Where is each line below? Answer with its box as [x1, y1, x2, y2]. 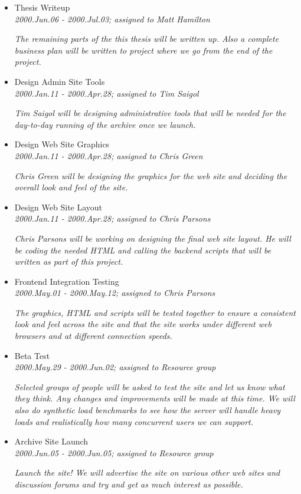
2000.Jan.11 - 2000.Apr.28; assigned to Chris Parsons [14, 212, 211, 225]
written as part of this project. [14, 255, 123, 268]
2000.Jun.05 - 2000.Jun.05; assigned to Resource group [14, 446, 214, 459]
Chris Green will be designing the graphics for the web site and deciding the [14, 169, 287, 182]
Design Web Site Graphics [14, 138, 110, 150]
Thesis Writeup [14, 1, 70, 13]
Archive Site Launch [14, 435, 89, 447]
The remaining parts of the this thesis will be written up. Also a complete [14, 32, 279, 45]
